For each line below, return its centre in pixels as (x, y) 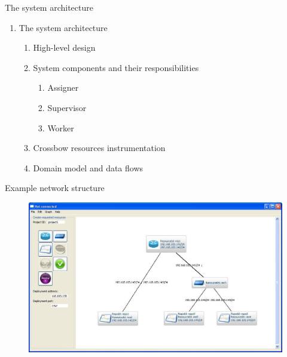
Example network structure (55, 188)
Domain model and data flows (88, 167)
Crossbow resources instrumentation (99, 148)
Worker (61, 127)
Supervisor (67, 107)
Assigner (63, 87)
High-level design (64, 47)
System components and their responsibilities (116, 67)
